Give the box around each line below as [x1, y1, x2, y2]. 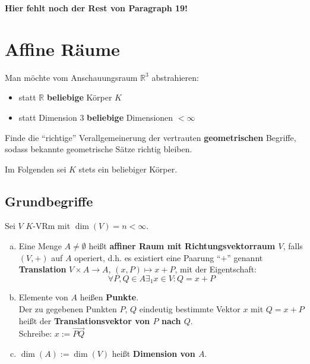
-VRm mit [33, 219, 71, 232]
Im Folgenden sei [5, 162, 67, 175]
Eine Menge [18, 240, 62, 252]
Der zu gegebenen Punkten [18, 302, 117, 315]
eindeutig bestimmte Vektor [139, 302, 241, 315]
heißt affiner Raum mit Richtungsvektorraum [88, 240, 276, 252]
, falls [283, 240, 303, 252]
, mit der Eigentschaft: [175, 263, 257, 275]
